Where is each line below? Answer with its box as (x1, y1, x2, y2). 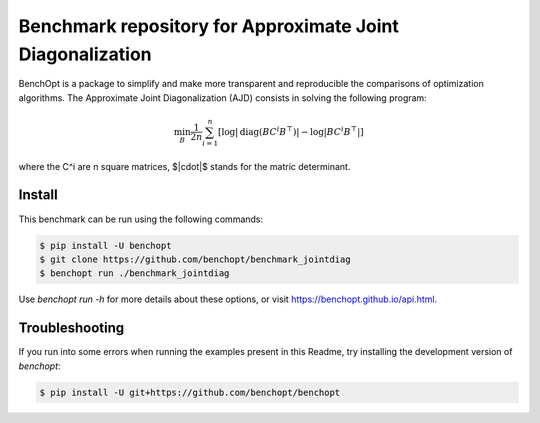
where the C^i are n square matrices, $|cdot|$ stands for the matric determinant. (18, 160, 351, 172)
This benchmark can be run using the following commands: (18, 213, 264, 225)
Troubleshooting (18, 320, 125, 337)
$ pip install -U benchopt (39, 240, 172, 251)
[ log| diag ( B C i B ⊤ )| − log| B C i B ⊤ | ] (217, 125, 364, 137)
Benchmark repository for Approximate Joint (18, 15, 400, 37)
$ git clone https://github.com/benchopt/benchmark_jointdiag (39, 253, 351, 265)
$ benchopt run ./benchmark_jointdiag (39, 268, 230, 279)
